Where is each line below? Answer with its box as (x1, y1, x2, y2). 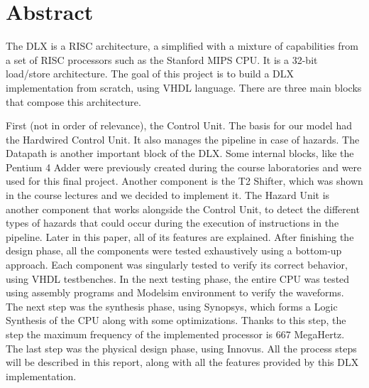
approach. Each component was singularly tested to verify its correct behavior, (6, 257, 348, 272)
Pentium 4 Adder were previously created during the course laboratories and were (6, 159, 362, 174)
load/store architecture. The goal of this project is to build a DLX (6, 66, 294, 81)
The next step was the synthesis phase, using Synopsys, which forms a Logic (6, 298, 338, 313)
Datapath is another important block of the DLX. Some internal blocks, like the (6, 146, 354, 161)
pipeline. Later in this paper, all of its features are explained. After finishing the (6, 229, 354, 244)
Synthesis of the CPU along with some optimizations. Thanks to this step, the (6, 313, 346, 328)
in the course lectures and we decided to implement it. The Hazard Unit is (6, 188, 330, 203)
